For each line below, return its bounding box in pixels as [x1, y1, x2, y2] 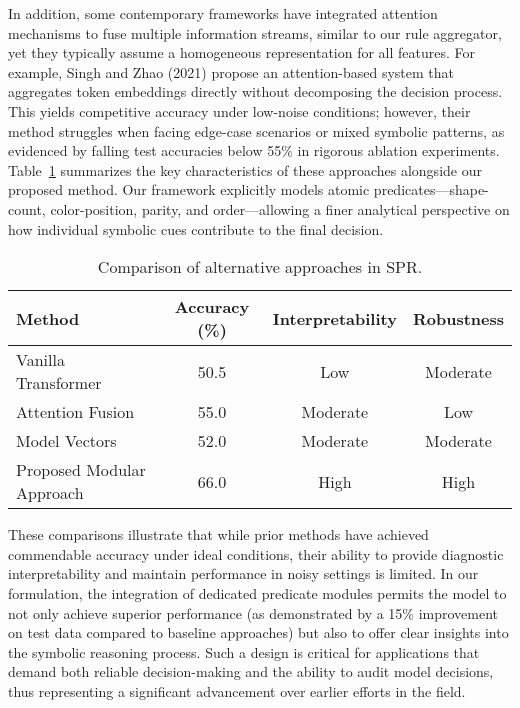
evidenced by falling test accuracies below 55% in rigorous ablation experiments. [8, 140, 500, 161]
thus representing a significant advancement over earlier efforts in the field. [8, 680, 466, 701]
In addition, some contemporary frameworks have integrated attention [8, 3, 438, 23]
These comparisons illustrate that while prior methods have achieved [8, 524, 429, 545]
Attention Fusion [16, 400, 135, 424]
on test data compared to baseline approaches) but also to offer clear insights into [8, 622, 509, 643]
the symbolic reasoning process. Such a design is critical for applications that [8, 641, 480, 662]
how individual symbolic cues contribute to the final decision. [8, 218, 384, 239]
